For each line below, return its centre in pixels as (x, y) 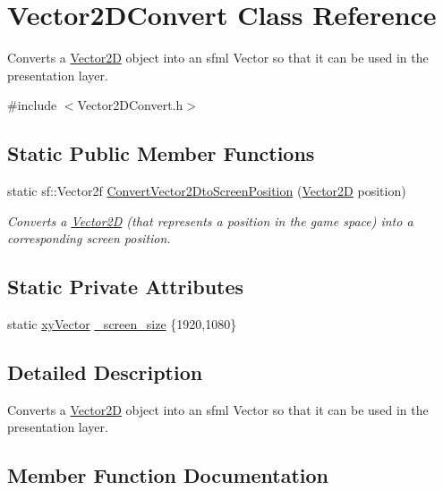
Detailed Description (105, 372)
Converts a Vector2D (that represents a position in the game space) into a (210, 220)
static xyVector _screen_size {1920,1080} (122, 324)
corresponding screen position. (89, 238)
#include (32, 105)
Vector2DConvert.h (130, 105)
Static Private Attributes (126, 287)
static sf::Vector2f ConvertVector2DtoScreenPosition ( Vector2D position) (207, 191)
